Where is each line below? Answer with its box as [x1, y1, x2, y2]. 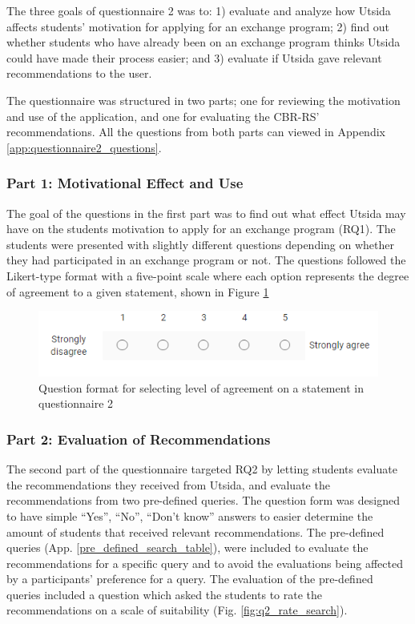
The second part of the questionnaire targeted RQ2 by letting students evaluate [6, 461, 397, 477]
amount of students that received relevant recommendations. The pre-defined [6, 523, 385, 540]
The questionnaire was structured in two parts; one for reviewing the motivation [6, 91, 401, 108]
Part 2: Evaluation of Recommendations [6, 429, 271, 449]
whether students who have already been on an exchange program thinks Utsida [6, 34, 401, 50]
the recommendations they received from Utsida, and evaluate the [6, 476, 330, 493]
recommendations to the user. [6, 65, 152, 82]
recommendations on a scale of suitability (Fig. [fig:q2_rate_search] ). [6, 602, 348, 618]
